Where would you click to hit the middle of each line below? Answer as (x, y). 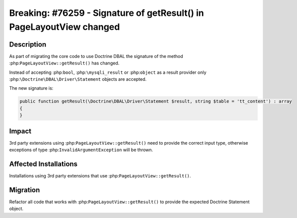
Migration (25, 190)
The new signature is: (31, 88)
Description (28, 44)
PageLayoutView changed (65, 27)
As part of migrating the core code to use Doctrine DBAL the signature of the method (96, 56)
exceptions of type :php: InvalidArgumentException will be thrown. (81, 150)
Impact (20, 131)
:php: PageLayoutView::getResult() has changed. (64, 63)
